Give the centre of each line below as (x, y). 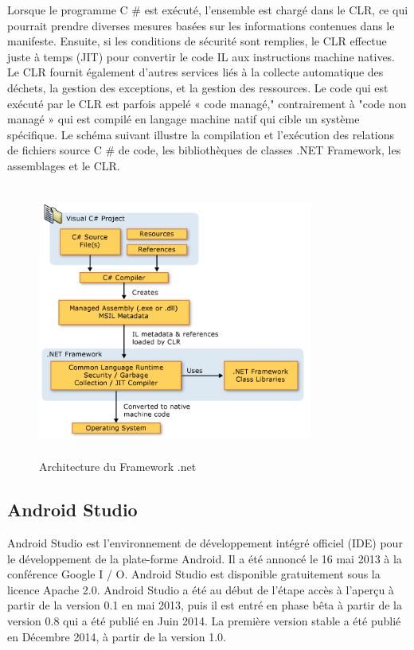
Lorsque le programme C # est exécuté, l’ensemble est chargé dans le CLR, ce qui (208, 10)
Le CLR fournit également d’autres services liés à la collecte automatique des (195, 72)
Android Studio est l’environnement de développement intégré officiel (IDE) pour (205, 543)
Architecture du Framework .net (118, 467)
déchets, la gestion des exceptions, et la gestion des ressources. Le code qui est (198, 87)
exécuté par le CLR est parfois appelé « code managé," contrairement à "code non (207, 103)
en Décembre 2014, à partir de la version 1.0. (117, 636)
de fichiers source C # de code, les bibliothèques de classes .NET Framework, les (204, 150)
